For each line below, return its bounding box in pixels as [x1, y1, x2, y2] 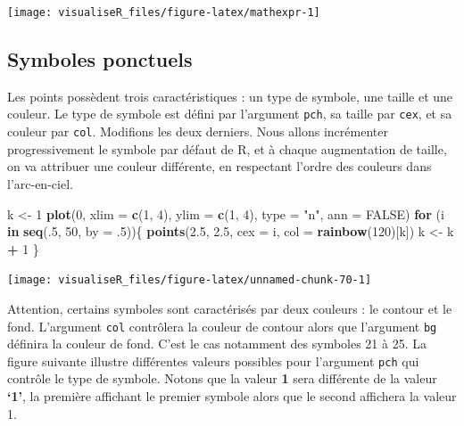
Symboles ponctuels [7, 45, 193, 73]
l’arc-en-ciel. [7, 174, 73, 193]
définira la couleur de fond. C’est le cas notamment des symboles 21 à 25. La [7, 334, 427, 353]
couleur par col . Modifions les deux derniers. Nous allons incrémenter [7, 122, 388, 141]
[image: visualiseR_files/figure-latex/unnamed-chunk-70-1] [7, 274, 372, 287]
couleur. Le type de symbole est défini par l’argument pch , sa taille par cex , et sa [7, 104, 452, 123]
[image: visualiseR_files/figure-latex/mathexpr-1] [7, 6, 320, 19]
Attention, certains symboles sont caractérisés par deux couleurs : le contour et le [7, 299, 452, 317]
